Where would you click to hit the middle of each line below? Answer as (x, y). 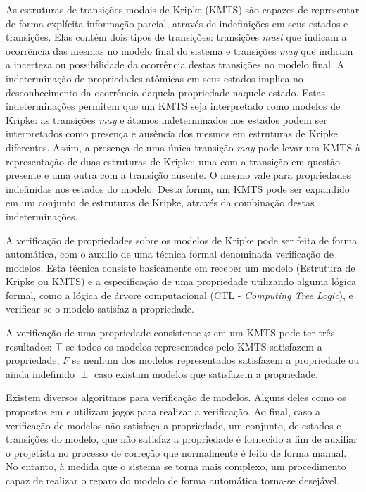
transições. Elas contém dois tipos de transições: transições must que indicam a (176, 37)
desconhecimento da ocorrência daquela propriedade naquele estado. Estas (166, 92)
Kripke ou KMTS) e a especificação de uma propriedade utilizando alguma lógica (181, 281)
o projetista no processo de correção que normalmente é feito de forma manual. (176, 452)
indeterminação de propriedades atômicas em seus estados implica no (154, 78)
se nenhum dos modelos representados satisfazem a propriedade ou (216, 360)
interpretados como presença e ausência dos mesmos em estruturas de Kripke (172, 133)
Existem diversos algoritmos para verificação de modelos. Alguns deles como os (176, 397)
